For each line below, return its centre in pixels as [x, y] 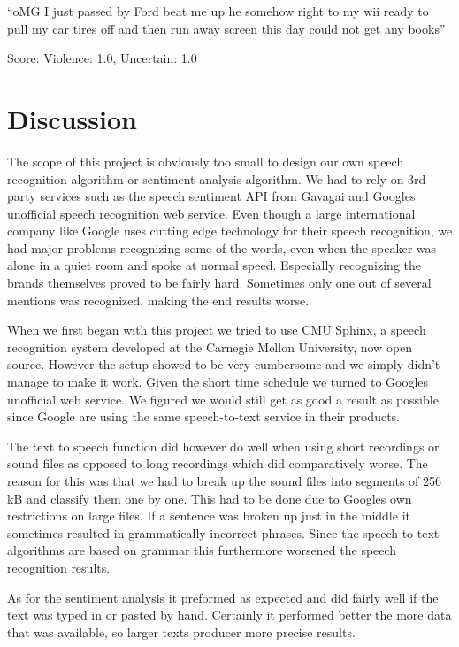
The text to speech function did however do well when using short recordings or [223, 446]
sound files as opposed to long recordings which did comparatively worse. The [218, 463]
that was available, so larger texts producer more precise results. [181, 632]
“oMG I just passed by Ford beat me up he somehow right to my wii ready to [218, 11]
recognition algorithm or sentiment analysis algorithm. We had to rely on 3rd [217, 178]
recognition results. [59, 567]
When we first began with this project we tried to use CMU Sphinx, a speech [217, 330]
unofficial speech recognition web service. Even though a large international [211, 213]
